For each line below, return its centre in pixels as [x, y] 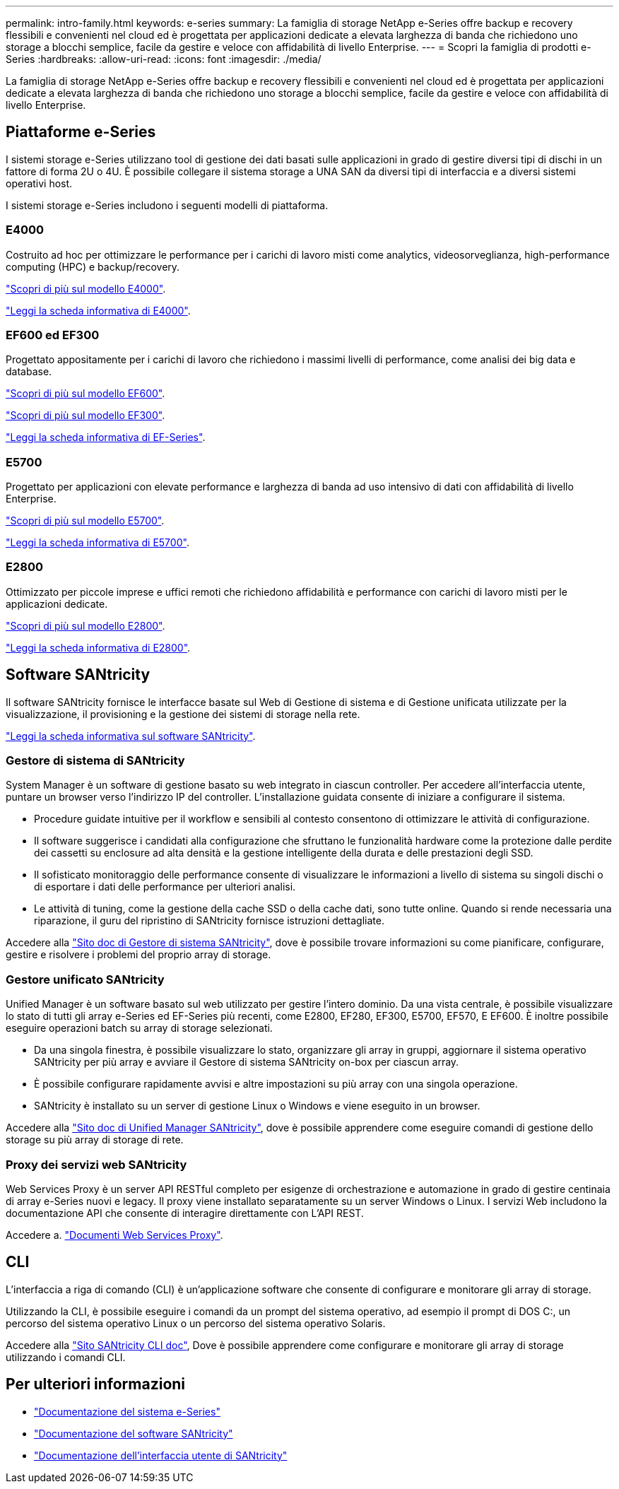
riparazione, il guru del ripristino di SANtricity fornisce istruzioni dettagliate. [209, 921]
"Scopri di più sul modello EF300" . [86, 416]
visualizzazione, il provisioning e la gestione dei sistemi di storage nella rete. [183, 714]
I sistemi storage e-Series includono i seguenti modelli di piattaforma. [167, 205]
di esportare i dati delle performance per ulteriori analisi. [165, 887]
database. [29, 372]
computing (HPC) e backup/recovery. [93, 266]
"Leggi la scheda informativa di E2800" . [98, 647]
